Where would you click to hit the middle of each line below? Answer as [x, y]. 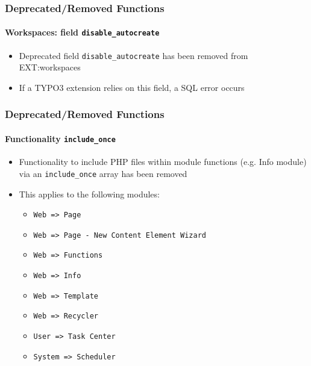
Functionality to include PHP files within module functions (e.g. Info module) [163, 162]
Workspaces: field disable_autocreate [82, 32]
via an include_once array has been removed [103, 173]
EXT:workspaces [50, 67]
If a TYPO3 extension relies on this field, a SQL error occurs [132, 87]
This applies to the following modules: [89, 194]
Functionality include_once [60, 138]
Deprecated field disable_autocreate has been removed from [134, 55]
